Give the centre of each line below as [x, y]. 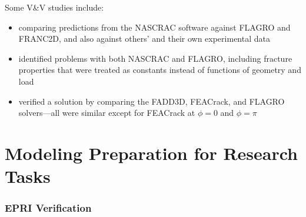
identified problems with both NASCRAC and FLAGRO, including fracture [155, 58]
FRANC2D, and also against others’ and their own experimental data [144, 39]
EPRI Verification [48, 208]
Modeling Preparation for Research [152, 153]
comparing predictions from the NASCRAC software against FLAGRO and [154, 27]
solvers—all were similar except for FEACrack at [107, 113]
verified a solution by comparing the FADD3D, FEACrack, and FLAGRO [152, 101]
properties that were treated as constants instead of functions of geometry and [160, 70]
